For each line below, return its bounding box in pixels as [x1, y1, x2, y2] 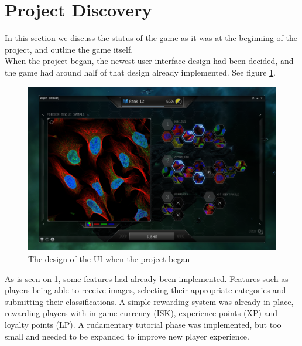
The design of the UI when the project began [28, 253, 190, 264]
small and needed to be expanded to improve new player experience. [5, 330, 249, 342]
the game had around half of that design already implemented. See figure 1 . [5, 66, 276, 78]
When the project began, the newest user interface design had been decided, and [5, 55, 294, 67]
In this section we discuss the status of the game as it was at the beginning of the [5, 32, 297, 44]
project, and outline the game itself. [5, 43, 133, 55]
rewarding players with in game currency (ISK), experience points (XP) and [5, 307, 278, 319]
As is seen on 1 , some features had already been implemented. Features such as [5, 272, 289, 284]
